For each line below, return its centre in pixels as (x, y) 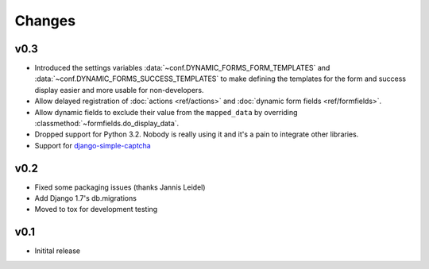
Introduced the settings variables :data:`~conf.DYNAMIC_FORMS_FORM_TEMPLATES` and (182, 68)
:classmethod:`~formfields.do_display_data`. (107, 124)
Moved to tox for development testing (96, 209)
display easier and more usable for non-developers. (119, 90)
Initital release (58, 251)
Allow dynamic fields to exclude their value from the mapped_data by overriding (166, 112)
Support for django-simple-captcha (93, 145)
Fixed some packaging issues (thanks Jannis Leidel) (120, 187)
